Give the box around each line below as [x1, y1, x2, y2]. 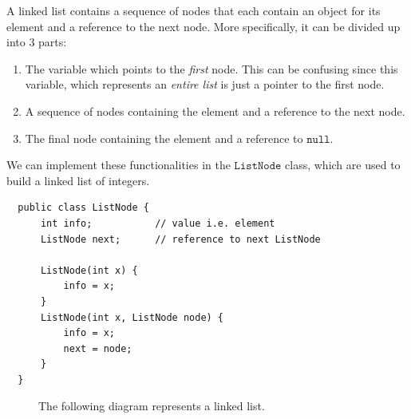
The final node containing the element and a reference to [25, 129, 303, 146]
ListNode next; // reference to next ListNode [40, 233, 321, 245]
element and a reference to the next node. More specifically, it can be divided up [6, 18, 401, 34]
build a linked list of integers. [6, 172, 150, 188]
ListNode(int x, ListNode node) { [40, 311, 224, 323]
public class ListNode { [18, 202, 149, 214]
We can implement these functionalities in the [6, 156, 231, 173]
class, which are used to [285, 156, 401, 173]
